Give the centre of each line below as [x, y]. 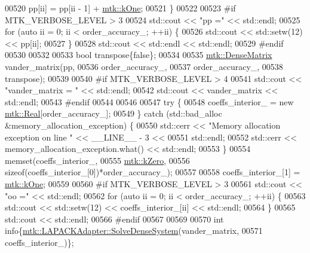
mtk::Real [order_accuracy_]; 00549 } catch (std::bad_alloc [113, 113]
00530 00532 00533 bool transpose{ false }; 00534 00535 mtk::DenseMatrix [139, 55]
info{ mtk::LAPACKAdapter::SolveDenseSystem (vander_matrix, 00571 [134, 231]
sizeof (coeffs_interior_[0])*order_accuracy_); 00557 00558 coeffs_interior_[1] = [153, 172]
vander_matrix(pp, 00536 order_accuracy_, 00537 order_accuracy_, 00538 [144, 66]
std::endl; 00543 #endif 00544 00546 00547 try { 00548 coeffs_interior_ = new [149, 101]
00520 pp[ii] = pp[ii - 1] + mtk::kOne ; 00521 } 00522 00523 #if [120, 8]
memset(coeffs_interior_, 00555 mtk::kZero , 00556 [97, 160]
